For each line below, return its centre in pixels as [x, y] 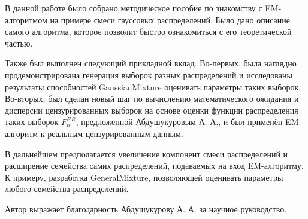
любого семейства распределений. [67, 189]
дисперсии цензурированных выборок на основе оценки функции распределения [152, 110]
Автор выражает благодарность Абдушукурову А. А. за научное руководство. [146, 209]
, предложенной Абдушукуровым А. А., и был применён [179, 122]
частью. [19, 43]
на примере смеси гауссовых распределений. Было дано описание [170, 19]
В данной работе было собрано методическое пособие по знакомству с [134, 8]
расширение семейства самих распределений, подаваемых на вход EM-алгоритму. [154, 165]
